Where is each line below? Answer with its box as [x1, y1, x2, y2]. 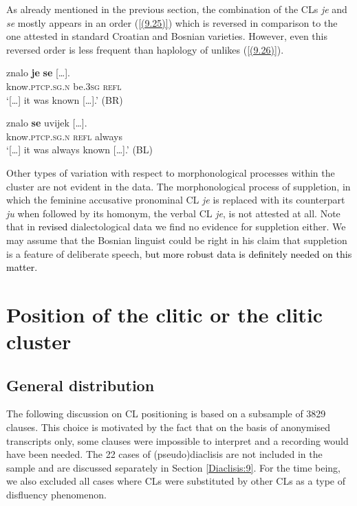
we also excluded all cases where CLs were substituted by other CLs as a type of [6, 474, 345, 488]
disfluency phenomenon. [6, 487, 107, 502]
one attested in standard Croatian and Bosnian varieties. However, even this [6, 29, 327, 43]
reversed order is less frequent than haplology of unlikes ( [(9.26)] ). [6, 42, 284, 56]
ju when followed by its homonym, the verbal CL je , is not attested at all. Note [6, 206, 340, 220]
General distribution [6, 374, 155, 395]
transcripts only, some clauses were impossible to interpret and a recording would [6, 433, 349, 448]
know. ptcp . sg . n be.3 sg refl [6, 78, 122, 93]
